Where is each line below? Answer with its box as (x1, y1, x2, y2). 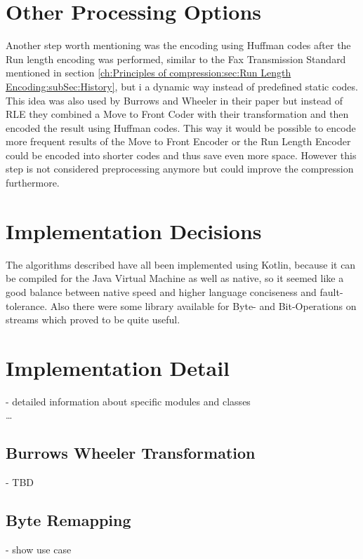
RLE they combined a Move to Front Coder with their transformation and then (6, 107, 349, 121)
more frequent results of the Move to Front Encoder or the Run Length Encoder (6, 134, 351, 149)
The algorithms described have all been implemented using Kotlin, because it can (6, 257, 356, 271)
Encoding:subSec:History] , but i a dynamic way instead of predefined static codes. (6, 79, 358, 93)
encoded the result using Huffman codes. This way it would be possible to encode (6, 120, 356, 135)
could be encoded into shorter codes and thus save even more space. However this (6, 147, 357, 162)
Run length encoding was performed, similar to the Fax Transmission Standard (6, 51, 346, 66)
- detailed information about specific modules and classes (6, 393, 251, 408)
